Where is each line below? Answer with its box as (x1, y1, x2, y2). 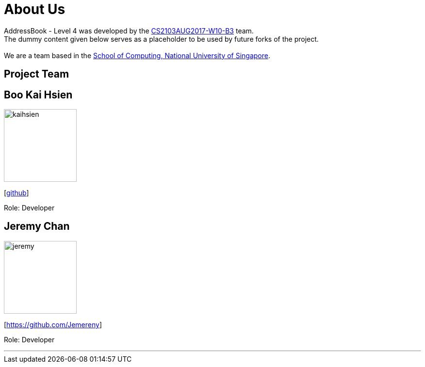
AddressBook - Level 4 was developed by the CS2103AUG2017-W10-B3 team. (4, 26, 254, 35)
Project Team (4, 68, 69, 80)
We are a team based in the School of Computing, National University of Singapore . (4, 51, 271, 60)
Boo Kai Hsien (4, 88, 73, 101)
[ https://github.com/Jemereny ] (4, 320, 102, 329)
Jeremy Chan (4, 220, 70, 233)
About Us (4, 1, 65, 17)
